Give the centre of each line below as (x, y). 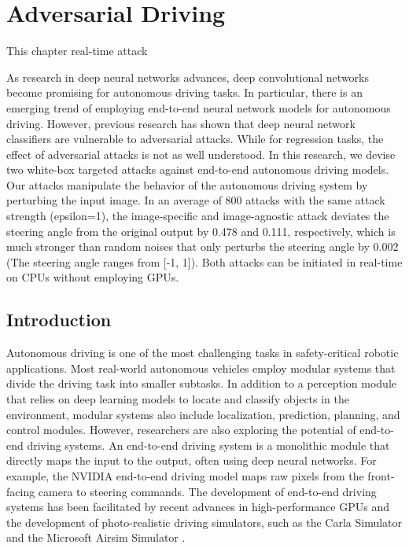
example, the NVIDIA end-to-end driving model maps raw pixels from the (185, 475)
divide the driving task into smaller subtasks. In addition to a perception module (201, 383)
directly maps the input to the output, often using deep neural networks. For (192, 460)
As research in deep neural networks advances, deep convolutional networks (188, 77)
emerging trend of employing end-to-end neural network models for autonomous (199, 107)
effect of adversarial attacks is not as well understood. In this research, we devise (201, 154)
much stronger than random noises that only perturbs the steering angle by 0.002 (203, 246)
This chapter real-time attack (77, 51)
